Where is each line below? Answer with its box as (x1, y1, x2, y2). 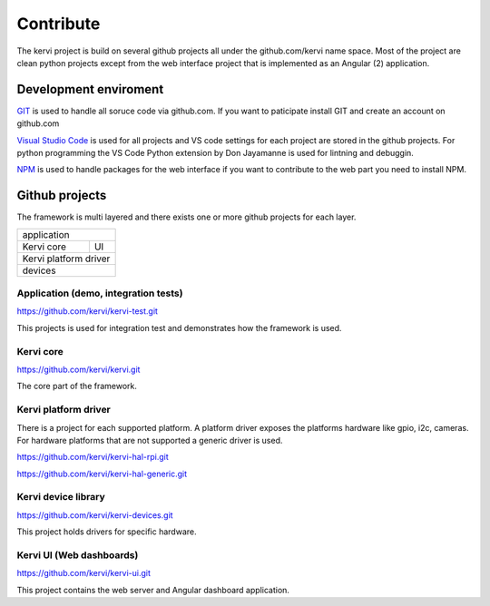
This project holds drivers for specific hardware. (16, 526, 197, 537)
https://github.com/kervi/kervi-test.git (16, 306, 159, 317)
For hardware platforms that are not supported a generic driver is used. (16, 435, 283, 445)
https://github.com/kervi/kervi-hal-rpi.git (16, 452, 169, 463)
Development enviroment (16, 82, 164, 97)
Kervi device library (16, 491, 106, 503)
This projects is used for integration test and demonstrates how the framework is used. (16, 322, 342, 333)
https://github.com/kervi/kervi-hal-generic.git (16, 468, 188, 479)
